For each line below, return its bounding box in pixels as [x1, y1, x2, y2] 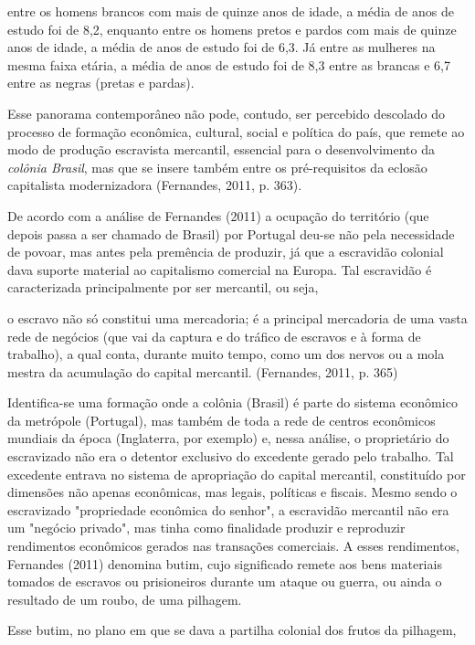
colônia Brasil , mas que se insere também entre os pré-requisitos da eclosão [7, 157, 427, 176]
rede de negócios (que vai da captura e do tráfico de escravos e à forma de [7, 326, 421, 345]
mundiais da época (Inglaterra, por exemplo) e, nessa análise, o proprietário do [7, 428, 449, 448]
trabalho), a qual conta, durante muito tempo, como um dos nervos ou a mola [7, 344, 445, 364]
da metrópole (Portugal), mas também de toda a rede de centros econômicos [7, 410, 436, 429]
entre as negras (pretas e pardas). [7, 73, 195, 92]
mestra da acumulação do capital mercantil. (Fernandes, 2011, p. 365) [7, 362, 398, 381]
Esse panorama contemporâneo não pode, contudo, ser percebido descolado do [7, 103, 445, 122]
